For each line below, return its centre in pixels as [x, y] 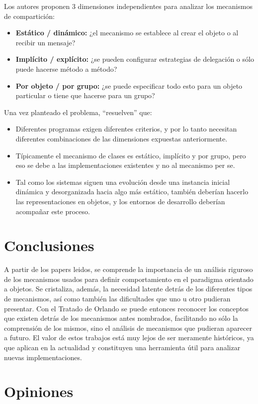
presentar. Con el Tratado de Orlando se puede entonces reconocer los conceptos [127, 308]
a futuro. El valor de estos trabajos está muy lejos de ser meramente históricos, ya [129, 337]
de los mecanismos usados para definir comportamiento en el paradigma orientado [129, 279]
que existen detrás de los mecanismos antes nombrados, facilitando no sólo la [121, 318]
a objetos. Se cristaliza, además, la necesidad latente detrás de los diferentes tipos [128, 289]
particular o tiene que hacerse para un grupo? [85, 95]
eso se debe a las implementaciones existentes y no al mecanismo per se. [125, 165]
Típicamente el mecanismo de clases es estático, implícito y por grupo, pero [131, 155]
